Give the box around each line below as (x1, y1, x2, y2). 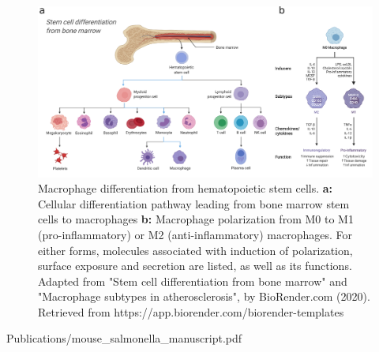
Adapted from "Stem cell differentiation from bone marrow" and (38, 272, 347, 289)
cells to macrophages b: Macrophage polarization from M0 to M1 (38, 211, 354, 227)
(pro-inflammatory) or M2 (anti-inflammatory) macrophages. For (38, 226, 352, 242)
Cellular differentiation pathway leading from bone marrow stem (38, 195, 350, 212)
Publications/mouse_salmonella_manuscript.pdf (6, 330, 242, 346)
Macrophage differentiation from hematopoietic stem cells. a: (38, 180, 333, 197)
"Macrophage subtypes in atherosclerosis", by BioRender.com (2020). (38, 288, 370, 305)
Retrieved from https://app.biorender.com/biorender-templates (38, 303, 344, 320)
